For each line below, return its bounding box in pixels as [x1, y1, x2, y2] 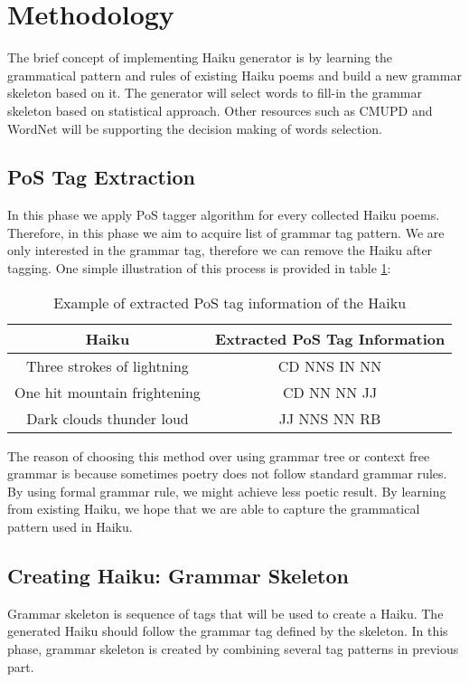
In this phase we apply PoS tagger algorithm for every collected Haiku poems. [7, 205, 440, 224]
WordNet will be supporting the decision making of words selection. [7, 118, 383, 137]
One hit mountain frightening [14, 381, 201, 403]
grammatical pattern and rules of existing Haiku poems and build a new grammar [7, 65, 462, 84]
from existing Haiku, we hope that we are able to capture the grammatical [7, 499, 420, 518]
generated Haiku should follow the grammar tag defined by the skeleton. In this [7, 621, 448, 640]
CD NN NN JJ [282, 381, 378, 403]
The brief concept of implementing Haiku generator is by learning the [7, 48, 393, 67]
